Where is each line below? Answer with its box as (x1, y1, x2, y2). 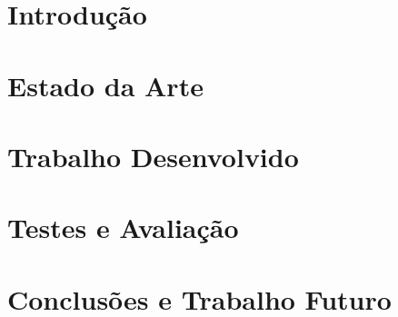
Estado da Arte (7, 66, 204, 104)
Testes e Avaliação (7, 209, 239, 246)
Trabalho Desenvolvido (7, 137, 299, 174)
